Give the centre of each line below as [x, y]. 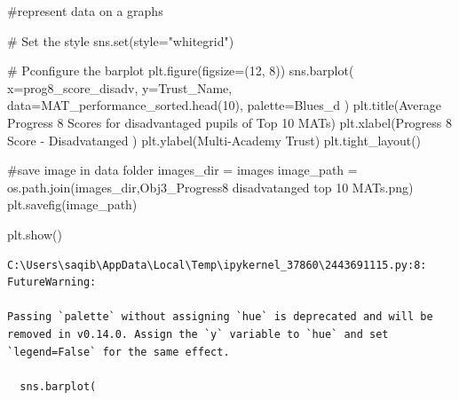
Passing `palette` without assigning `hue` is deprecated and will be [220, 317]
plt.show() [35, 234]
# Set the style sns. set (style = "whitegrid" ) [121, 40]
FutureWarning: [52, 282]
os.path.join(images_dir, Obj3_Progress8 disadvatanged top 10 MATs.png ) [210, 187]
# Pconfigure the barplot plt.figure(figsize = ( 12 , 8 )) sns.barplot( [181, 71]
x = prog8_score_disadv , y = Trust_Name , [120, 87]
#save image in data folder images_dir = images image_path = [182, 170]
